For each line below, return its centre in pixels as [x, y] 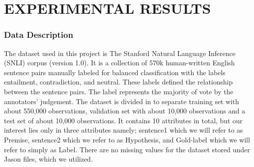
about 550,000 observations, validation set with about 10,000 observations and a [125, 111]
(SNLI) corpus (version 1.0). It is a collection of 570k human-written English [119, 63]
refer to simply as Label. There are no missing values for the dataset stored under [127, 149]
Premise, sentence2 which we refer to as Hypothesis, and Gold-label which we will [127, 139]
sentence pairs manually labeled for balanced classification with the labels [115, 72]
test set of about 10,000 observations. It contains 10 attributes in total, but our [123, 120]
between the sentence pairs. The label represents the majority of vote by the [119, 91]
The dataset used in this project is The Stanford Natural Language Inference [120, 53]
